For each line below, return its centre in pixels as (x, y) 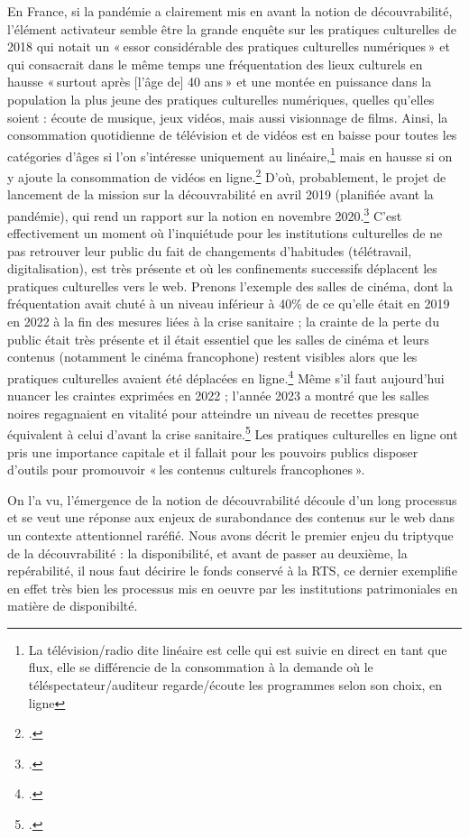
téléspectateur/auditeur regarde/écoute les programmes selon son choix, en (235, 685)
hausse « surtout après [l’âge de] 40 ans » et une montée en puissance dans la (220, 82)
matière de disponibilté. (73, 606)
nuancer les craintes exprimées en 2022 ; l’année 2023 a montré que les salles (218, 396)
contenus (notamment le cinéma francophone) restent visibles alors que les (212, 357)
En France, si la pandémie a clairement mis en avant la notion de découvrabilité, (230, 11)
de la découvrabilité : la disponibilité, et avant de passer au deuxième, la (207, 553)
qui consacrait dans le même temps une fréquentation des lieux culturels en (215, 64)
